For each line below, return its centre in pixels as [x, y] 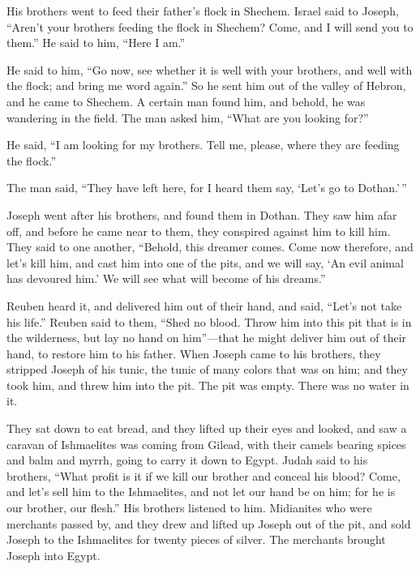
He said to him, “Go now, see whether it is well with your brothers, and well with [210, 69]
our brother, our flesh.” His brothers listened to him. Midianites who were [189, 508]
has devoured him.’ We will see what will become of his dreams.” [166, 278]
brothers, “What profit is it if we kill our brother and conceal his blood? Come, [204, 475]
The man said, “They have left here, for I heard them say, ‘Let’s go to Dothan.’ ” [207, 188]
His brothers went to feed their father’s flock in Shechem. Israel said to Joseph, [203, 11]
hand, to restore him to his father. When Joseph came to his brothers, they [194, 353]
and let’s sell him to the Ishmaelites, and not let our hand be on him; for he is [201, 492]
